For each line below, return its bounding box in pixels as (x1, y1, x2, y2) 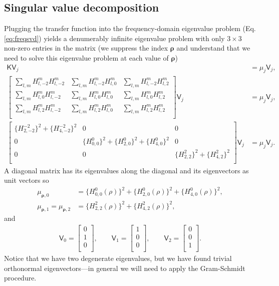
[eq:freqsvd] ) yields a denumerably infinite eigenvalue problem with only (4, 33, 225, 43)
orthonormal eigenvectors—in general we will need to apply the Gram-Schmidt (4, 262, 245, 273)
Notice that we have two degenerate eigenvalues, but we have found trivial (4, 253, 232, 263)
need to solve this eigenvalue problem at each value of (4, 52, 169, 63)
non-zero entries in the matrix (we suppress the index (4, 43, 168, 53)
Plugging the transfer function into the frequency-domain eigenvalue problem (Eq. (4, 23, 256, 34)
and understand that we (176, 43, 250, 53)
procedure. (4, 272, 37, 283)
